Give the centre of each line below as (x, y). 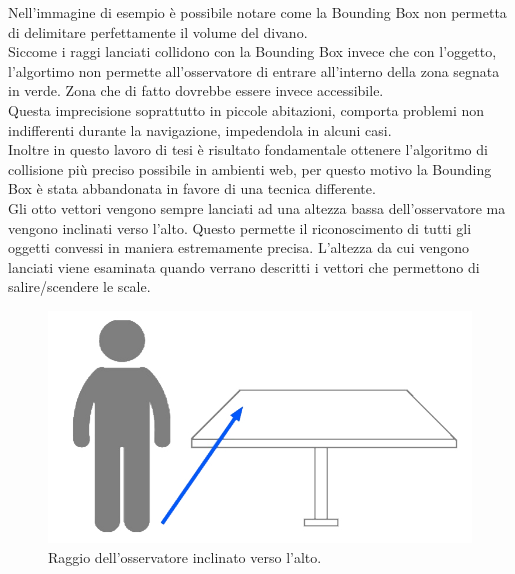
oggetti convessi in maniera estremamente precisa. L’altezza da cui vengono (238, 247)
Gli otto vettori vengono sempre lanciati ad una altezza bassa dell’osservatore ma (257, 207)
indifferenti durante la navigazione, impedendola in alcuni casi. (200, 129)
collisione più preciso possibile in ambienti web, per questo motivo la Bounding (250, 168)
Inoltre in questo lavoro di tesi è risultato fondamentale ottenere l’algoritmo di (248, 149)
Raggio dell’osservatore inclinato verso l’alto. (185, 556)
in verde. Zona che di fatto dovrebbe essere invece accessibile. (196, 90)
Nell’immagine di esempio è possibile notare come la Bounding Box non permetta (257, 12)
